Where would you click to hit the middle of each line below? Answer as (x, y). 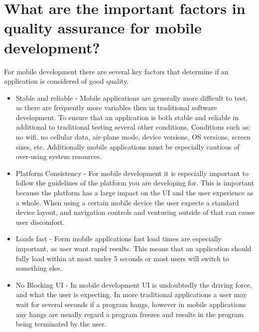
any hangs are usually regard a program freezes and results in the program (130, 314)
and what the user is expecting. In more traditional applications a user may (131, 294)
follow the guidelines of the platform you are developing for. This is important (135, 183)
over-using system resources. (59, 156)
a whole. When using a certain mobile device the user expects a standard (127, 202)
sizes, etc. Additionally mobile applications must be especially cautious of (128, 146)
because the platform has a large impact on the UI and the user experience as (134, 193)
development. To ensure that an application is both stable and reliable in (127, 117)
